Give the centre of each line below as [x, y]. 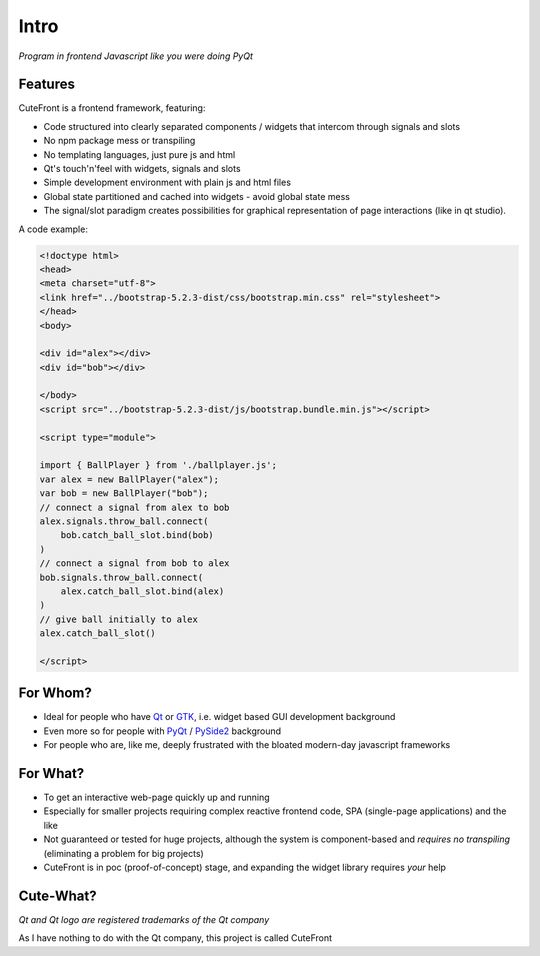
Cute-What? [57, 895]
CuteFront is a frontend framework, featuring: [112, 108]
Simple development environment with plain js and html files [167, 182]
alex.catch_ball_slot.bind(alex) [142, 591]
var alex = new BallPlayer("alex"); [129, 479]
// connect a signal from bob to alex [134, 563]
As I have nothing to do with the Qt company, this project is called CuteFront [175, 938]
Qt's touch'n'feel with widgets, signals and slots [142, 169]
